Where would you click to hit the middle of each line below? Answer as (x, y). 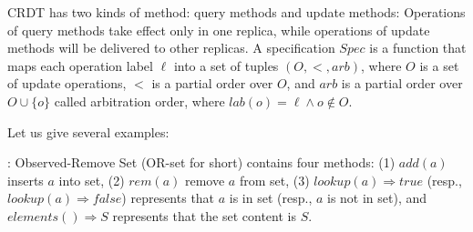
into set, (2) (92, 180)
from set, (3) (274, 180)
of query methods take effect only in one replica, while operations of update (219, 30)
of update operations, (67, 83)
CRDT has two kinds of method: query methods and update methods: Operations (236, 12)
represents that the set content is (204, 215)
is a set (439, 65)
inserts (26, 180)
